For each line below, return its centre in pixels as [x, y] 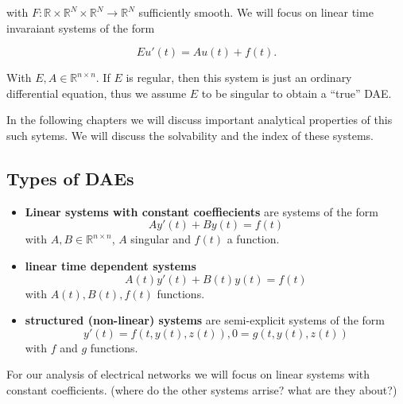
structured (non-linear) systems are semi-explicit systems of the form [205, 320]
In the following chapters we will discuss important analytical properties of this [200, 120]
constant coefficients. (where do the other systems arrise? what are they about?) [202, 389]
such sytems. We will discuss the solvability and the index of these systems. [190, 135]
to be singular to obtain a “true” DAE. [296, 93]
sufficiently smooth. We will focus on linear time [256, 12]
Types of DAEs [70, 178]
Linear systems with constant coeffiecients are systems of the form [201, 211]
